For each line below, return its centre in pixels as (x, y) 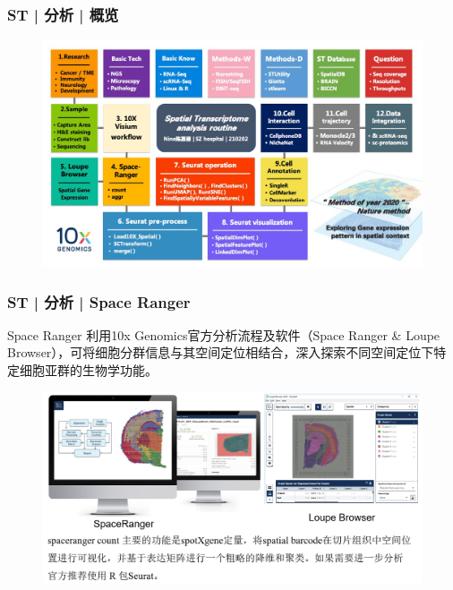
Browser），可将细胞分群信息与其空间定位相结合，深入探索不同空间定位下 (221, 352)
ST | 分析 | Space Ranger (99, 301)
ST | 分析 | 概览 (63, 14)
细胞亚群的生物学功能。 (88, 370)
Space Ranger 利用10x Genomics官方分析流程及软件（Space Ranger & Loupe (224, 334)
